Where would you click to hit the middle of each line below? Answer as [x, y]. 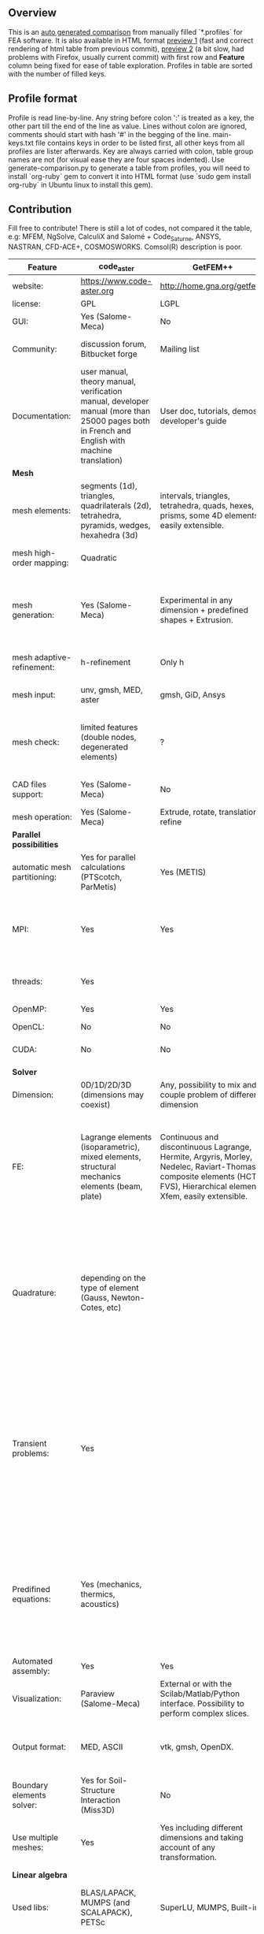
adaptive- [53, 657]
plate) [91, 1196]
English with [103, 441]
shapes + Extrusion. [196, 620]
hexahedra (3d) [110, 535]
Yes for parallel [108, 857]
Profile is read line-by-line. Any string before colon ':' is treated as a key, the [131, 117]
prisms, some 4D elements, [210, 515]
